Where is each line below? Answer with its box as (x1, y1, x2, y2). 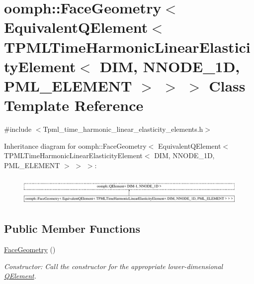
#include (4, 124, 32, 134)
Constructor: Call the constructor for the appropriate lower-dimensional (4, 261, 223, 271)
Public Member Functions (4, 221, 140, 236)
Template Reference (4, 95, 144, 115)
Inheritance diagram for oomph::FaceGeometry (4, 140, 147, 151)
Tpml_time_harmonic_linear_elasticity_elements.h (43, 124, 203, 134)
